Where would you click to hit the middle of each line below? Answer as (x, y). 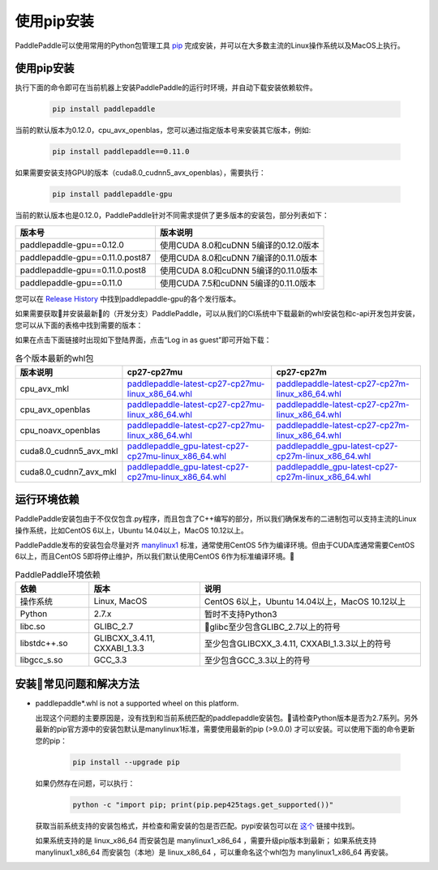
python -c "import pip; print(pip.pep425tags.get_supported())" (203, 804)
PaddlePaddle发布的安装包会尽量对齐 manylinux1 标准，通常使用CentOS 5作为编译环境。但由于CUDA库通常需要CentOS (215, 545)
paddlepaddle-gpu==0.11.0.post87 (86, 257)
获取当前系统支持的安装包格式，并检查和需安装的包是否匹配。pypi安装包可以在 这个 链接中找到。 (198, 825)
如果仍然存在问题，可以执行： (85, 783)
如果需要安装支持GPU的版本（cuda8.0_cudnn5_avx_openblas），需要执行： (141, 173)
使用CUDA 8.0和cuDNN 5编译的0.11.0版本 (238, 270)
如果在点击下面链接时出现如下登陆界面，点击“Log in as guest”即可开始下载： (143, 340)
